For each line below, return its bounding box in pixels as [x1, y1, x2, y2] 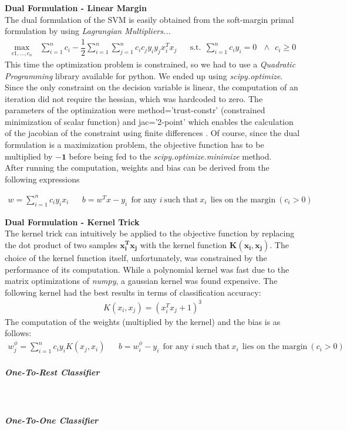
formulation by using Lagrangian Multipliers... [5, 25, 171, 37]
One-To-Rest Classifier [5, 366, 100, 378]
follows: [5, 327, 32, 339]
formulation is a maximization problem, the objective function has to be [5, 138, 264, 151]
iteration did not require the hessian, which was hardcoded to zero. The [5, 92, 263, 104]
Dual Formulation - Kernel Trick [5, 215, 140, 228]
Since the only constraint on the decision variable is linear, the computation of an [5, 81, 298, 93]
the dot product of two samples [5, 238, 117, 250]
